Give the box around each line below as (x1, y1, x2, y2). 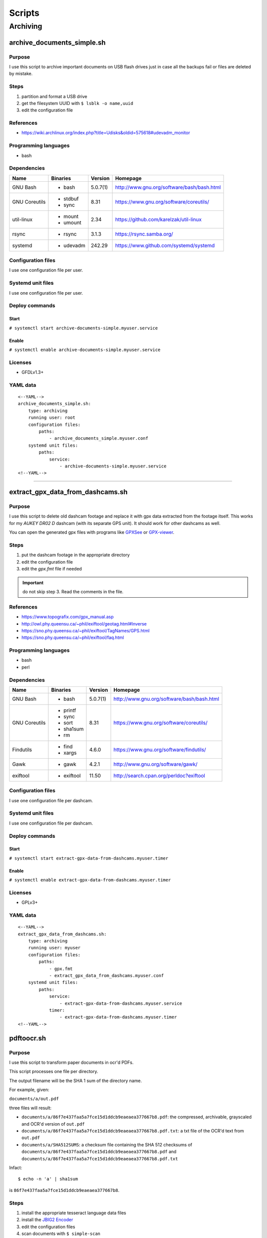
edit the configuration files (21, 1224, 75, 1230)
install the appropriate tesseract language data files (21, 1210, 126, 1216)
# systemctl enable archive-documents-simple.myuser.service (9, 347, 161, 353)
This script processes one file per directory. (9, 1069, 98, 1075)
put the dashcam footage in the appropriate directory (21, 552, 130, 558)
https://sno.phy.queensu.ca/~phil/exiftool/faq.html (21, 634, 124, 641)
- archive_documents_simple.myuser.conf (49, 436, 148, 441)
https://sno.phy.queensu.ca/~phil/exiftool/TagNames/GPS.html (21, 627, 150, 633)
